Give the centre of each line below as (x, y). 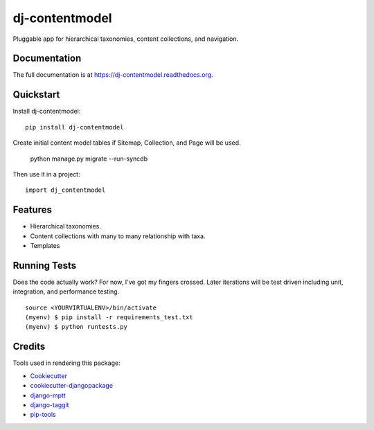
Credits (29, 347)
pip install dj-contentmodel (74, 127)
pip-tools (43, 415)
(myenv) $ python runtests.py (77, 327)
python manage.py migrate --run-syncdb (89, 159)
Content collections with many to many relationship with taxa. (118, 236)
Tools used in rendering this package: (66, 363)
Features (32, 210)
